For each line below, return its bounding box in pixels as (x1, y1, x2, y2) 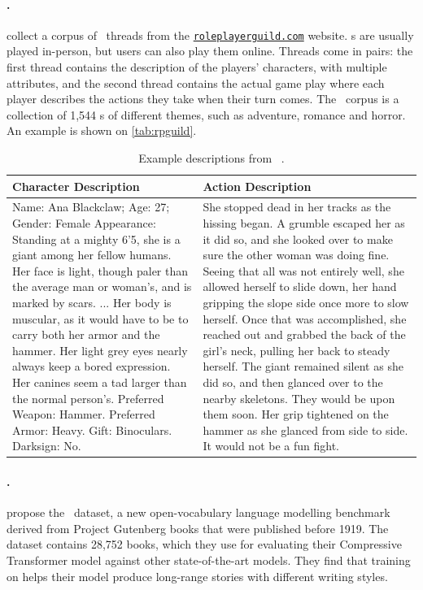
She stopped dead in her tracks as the (203, 198, 391, 215)
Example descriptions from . (138, 150, 285, 167)
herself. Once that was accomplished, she (203, 310, 407, 327)
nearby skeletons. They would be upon (203, 389, 395, 406)
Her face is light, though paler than (12, 262, 189, 279)
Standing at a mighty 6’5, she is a (12, 230, 181, 247)
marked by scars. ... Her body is (12, 294, 172, 311)
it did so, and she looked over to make (203, 230, 393, 247)
